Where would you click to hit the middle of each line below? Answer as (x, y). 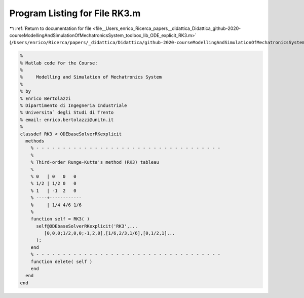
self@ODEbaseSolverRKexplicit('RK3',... (87, 226)
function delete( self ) (62, 262)
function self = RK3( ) (60, 219)
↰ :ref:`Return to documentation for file (50, 28)
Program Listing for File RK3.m (75, 13)
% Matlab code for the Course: (59, 63)
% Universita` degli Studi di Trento (67, 113)
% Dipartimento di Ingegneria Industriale (73, 106)
